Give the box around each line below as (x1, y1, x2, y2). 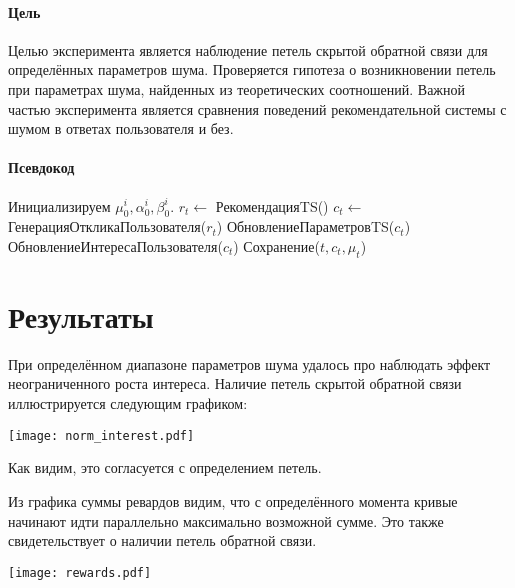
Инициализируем (8, 195, 111, 216)
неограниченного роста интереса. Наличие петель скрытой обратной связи (8, 373, 462, 394)
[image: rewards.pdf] (8, 565, 152, 580)
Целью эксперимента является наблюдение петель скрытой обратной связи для (8, 39, 488, 60)
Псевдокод (8, 157, 75, 178)
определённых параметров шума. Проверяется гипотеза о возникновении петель (8, 59, 496, 80)
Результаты (8, 295, 154, 336)
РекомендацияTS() (215, 195, 329, 216)
